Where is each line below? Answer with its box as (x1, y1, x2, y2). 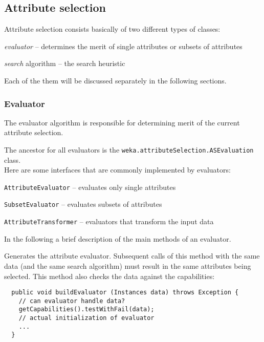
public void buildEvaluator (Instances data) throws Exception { (11, 289, 239, 296)
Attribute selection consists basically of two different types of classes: (4, 24, 221, 34)
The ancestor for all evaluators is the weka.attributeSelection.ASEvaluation (4, 144, 254, 155)
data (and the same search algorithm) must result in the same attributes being (4, 260, 251, 271)
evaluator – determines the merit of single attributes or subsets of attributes (4, 40, 243, 51)
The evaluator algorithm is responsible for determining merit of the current (4, 117, 240, 127)
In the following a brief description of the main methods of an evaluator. (4, 233, 231, 244)
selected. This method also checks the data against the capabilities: (4, 270, 215, 281)
